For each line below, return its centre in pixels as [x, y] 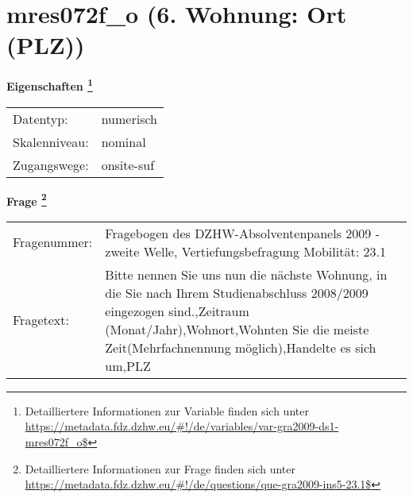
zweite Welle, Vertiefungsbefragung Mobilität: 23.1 [245, 251]
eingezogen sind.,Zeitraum [177, 311]
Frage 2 [27, 199]
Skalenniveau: [51, 141]
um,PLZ [128, 365]
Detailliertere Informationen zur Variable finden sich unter [167, 410]
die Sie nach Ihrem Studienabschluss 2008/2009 [237, 292]
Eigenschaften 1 [50, 85]
